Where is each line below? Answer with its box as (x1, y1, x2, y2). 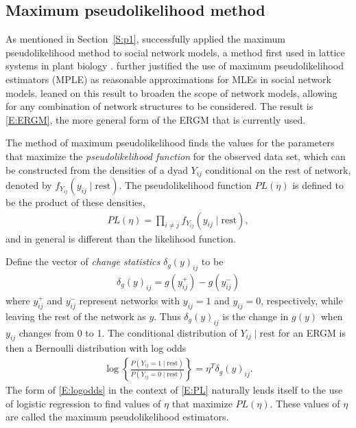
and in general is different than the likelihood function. (5, 231, 236, 245)
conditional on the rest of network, (205, 162, 351, 177)
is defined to (292, 178, 344, 192)
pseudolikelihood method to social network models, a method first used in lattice (5, 45, 345, 59)
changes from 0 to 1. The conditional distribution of (19, 325, 237, 339)
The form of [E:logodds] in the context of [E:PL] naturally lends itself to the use (5, 383, 343, 397)
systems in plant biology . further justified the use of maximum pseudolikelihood (5, 58, 344, 73)
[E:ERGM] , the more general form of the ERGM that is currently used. (5, 112, 306, 126)
